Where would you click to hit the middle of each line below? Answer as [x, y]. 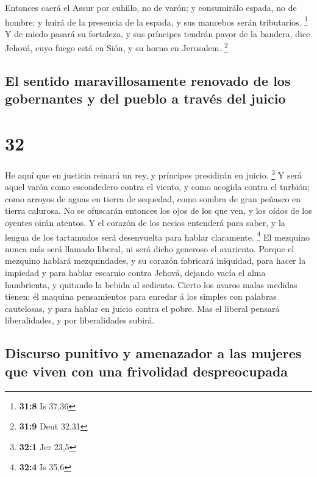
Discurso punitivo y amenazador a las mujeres [153, 353]
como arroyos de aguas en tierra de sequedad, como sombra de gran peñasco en [153, 198]
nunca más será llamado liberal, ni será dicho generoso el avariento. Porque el [150, 248]
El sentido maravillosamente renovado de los [148, 81]
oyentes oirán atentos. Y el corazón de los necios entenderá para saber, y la [145, 223]
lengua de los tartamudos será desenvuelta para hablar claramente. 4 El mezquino [158, 236]
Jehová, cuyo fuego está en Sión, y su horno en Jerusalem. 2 [116, 47]
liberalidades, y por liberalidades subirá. [80, 320]
